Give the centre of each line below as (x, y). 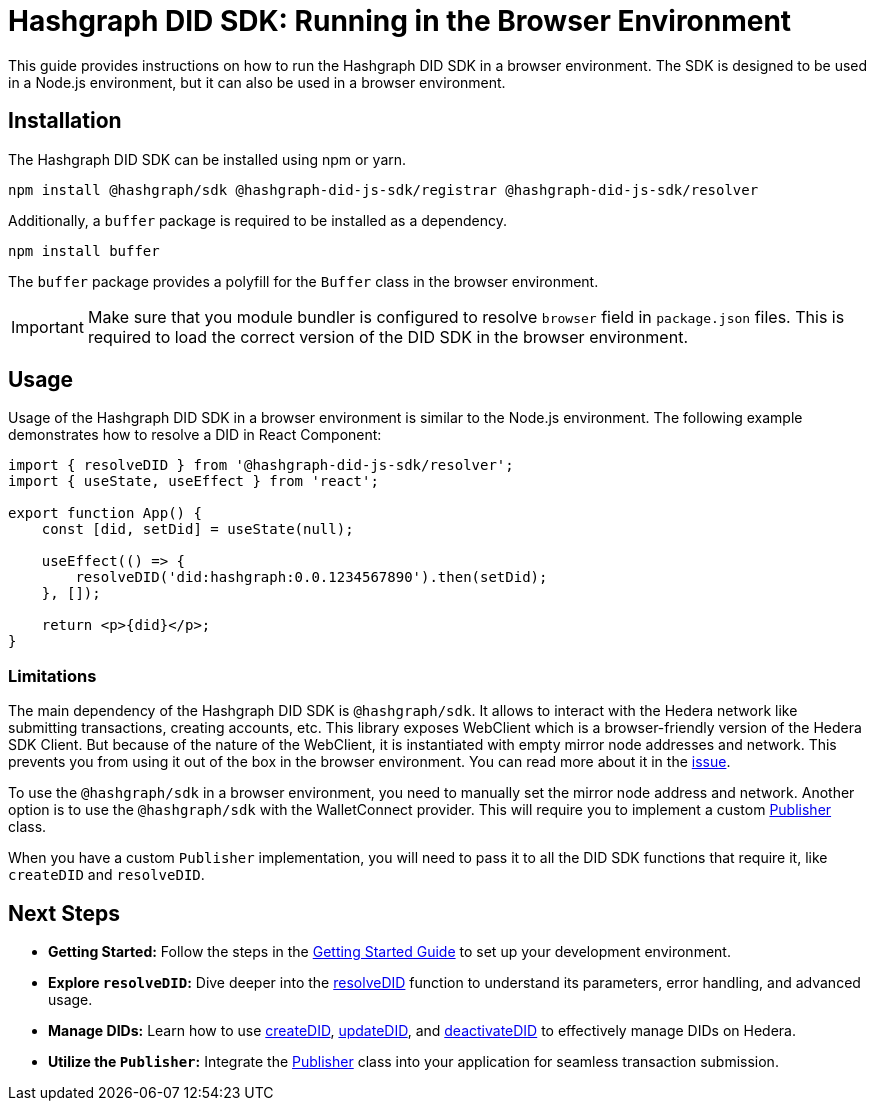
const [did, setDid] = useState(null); (197, 529)
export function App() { (105, 513)
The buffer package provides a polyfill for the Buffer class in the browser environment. (303, 281)
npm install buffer (84, 250)
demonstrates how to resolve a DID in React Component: (195, 435)
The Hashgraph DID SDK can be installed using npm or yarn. (207, 159)
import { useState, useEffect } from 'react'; (193, 481)
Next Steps (64, 913)
